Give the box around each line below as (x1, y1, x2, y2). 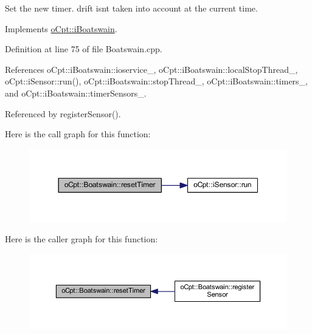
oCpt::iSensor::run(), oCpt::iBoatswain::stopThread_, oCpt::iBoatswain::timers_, (5, 75, 308, 87)
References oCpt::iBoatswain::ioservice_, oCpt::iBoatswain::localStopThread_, (5, 63, 298, 75)
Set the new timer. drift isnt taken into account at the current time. (5, 2, 258, 14)
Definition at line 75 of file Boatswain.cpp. (5, 43, 162, 55)
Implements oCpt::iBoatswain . (5, 22, 117, 35)
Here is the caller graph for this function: (5, 233, 158, 245)
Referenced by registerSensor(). (5, 107, 121, 120)
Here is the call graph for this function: (5, 128, 151, 140)
